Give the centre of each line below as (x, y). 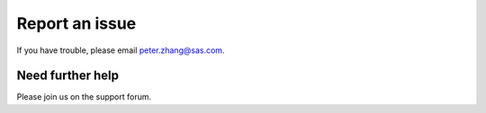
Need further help (67, 76)
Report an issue (76, 23)
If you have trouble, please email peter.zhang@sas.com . (121, 50)
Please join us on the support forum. (84, 97)
